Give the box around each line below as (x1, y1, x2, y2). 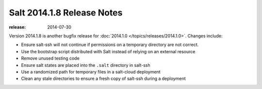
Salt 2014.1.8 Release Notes (9, 7, 123, 18)
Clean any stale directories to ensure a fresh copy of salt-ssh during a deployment (21, 75, 186, 82)
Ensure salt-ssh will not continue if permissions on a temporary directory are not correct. (21, 42, 199, 48)
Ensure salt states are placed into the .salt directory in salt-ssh (21, 62, 150, 68)
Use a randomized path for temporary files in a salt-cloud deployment (21, 69, 161, 74)
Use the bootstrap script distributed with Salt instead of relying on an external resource (21, 48, 196, 54)
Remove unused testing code (21, 56, 80, 61)
